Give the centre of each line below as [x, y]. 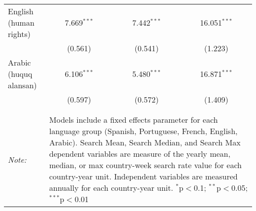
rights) [19, 34]
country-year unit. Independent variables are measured [144, 176]
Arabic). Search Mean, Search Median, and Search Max [145, 142]
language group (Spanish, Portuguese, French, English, [144, 131]
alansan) [22, 85]
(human [21, 22]
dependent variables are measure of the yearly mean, [140, 154]
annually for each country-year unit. [111, 188]
